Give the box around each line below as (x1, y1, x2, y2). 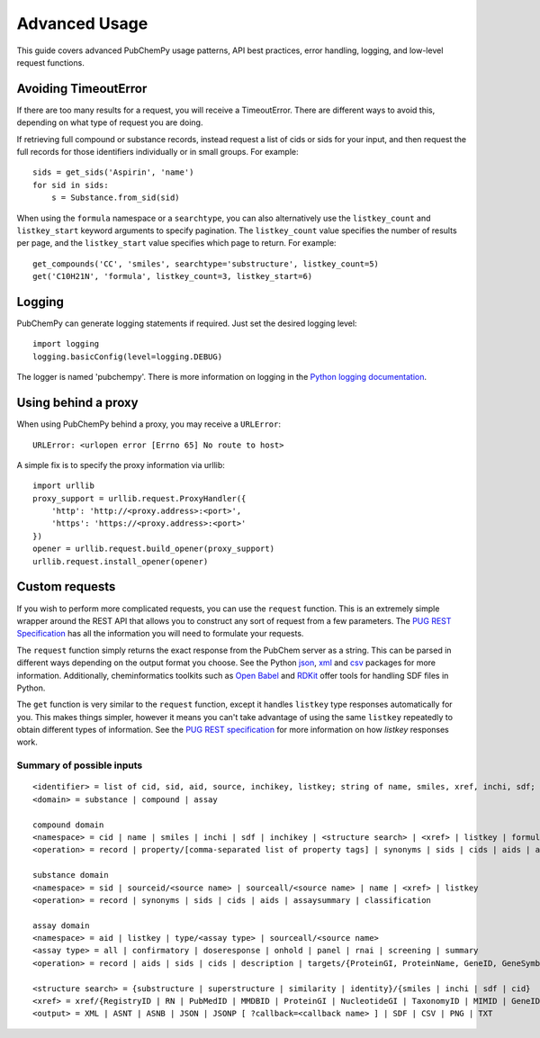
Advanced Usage (16, 14, 148, 33)
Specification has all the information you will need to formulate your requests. (16, 628, 304, 639)
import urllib (32, 481, 94, 491)
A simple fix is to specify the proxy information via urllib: (16, 459, 225, 470)
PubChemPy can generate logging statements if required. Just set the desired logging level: (16, 318, 357, 329)
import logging (32, 338, 100, 349)
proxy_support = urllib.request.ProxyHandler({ (32, 493, 247, 503)
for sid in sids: (32, 180, 109, 190)
